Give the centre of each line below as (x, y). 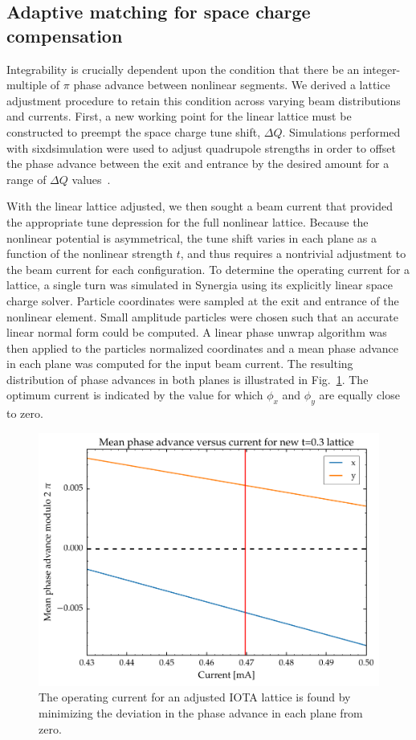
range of (27, 179)
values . (91, 179)
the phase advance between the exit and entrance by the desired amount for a (198, 164)
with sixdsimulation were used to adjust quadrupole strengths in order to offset (201, 147)
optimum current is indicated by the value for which (135, 395)
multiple (27, 85)
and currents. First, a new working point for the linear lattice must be (179, 116)
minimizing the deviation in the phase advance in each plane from (201, 713)
